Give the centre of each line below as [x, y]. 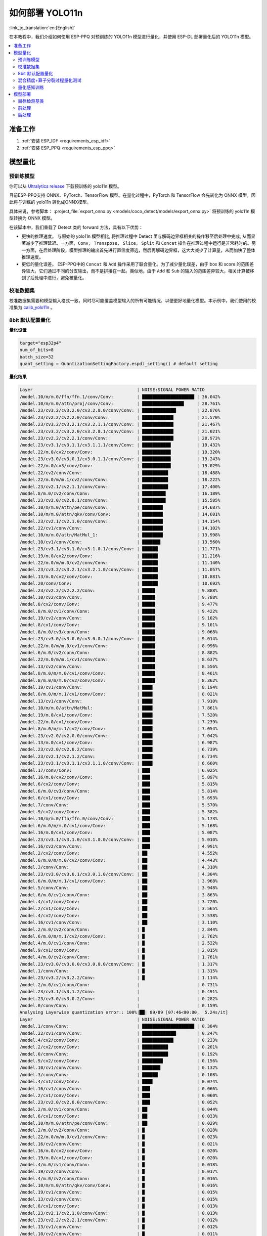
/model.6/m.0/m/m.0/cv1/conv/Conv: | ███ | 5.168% [119, 825]
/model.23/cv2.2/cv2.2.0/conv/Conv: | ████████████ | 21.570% [120, 417]
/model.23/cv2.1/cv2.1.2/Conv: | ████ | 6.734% [119, 756]
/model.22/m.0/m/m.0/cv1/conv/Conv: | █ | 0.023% [119, 1137]
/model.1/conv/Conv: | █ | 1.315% [119, 971]
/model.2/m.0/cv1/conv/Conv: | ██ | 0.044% [119, 1109]
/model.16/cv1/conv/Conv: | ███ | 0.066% [119, 1088]
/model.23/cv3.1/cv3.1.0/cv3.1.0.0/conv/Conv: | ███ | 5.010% [119, 839]
